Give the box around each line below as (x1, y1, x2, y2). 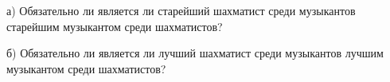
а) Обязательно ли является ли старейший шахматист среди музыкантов (6, 2, 356, 18)
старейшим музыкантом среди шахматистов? (6, 18, 223, 34)
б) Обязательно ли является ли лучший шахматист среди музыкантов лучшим (6, 45, 384, 61)
